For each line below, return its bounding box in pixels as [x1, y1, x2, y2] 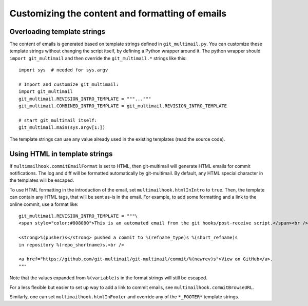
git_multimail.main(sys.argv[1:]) [18, 125, 105, 130]
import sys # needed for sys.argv [18, 67, 108, 73]
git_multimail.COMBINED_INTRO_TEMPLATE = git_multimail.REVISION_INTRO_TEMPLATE [18, 103, 227, 109]
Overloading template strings [9, 27, 106, 36]
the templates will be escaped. [9, 177, 74, 183]
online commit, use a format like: [9, 201, 79, 207]
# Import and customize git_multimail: [18, 82, 119, 87]
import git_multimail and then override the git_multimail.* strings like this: [9, 55, 187, 61]
